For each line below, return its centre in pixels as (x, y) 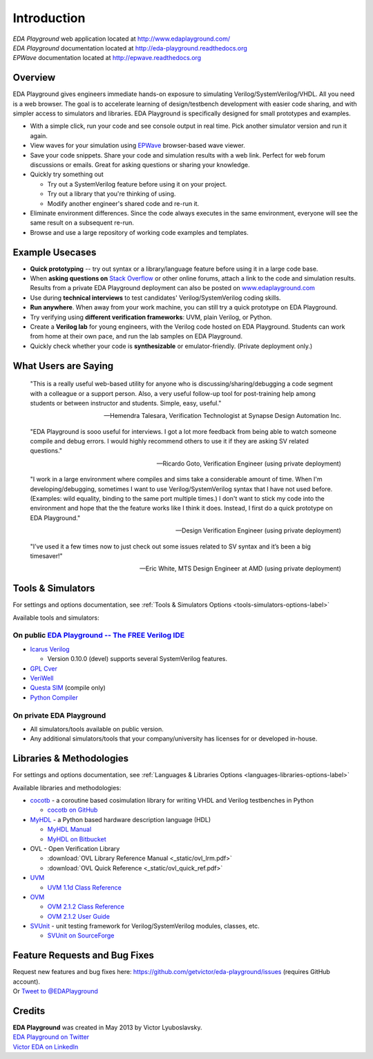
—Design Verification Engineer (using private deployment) (258, 531)
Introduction (49, 18)
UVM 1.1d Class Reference (85, 887)
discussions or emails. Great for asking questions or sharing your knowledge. (140, 164)
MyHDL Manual (69, 830)
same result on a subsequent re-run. (82, 223)
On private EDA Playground (59, 715)
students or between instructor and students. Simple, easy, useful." (126, 403)
